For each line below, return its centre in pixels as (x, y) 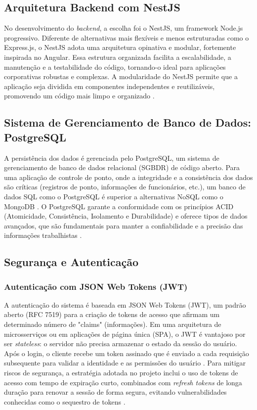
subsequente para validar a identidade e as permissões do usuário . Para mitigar (125, 363)
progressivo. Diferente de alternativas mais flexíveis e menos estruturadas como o (127, 37)
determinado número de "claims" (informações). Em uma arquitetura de (113, 324)
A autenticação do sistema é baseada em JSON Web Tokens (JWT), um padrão (125, 304)
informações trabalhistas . (43, 235)
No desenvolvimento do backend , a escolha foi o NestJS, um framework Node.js (124, 28)
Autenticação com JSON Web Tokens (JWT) (96, 286)
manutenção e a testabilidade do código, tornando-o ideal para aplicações (115, 67)
